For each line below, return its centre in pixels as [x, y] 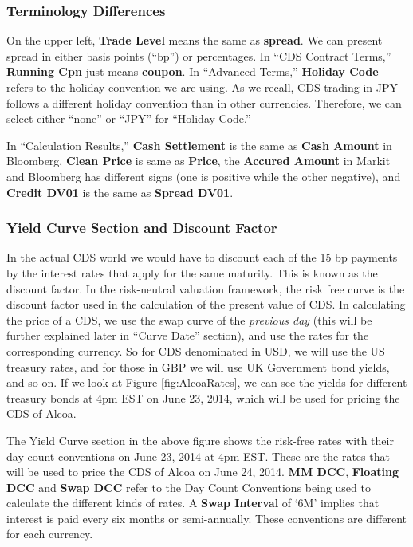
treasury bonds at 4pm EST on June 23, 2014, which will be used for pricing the [203, 397]
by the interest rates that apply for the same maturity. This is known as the [192, 272]
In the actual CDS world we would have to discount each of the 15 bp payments [202, 257]
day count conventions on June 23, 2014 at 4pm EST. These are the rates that [198, 456]
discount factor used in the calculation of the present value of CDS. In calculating [206, 304]
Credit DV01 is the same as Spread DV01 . [120, 192]
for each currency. [50, 534]
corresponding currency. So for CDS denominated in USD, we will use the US [196, 350]
